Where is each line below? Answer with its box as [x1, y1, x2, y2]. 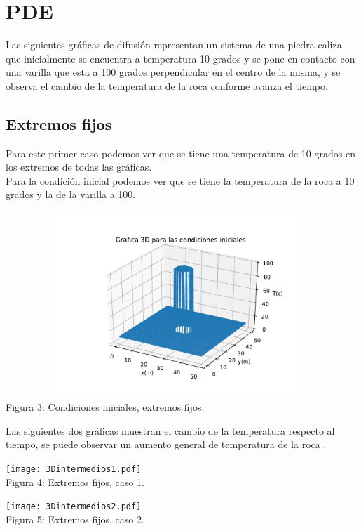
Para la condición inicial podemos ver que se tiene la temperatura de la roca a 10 [6, 173, 355, 188]
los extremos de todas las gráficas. [6, 159, 152, 174]
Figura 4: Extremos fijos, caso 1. [6, 474, 144, 489]
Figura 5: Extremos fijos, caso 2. [6, 511, 144, 526]
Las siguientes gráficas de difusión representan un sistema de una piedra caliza [6, 37, 342, 52]
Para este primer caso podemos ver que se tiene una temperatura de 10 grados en [6, 145, 355, 160]
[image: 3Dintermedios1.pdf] [6, 464, 142, 475]
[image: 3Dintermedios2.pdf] [6, 501, 142, 512]
